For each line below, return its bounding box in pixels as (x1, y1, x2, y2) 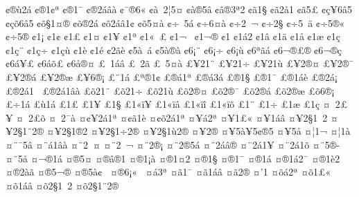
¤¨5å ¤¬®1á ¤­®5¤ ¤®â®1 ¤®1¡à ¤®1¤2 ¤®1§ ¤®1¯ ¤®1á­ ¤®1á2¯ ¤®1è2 (6, 151, 340, 165)
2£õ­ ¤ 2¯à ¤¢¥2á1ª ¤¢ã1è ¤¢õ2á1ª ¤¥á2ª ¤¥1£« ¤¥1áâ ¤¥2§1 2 (28, 110, 328, 124)
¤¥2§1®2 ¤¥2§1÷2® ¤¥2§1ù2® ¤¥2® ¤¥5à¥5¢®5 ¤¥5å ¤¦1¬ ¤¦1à (46, 124, 351, 138)
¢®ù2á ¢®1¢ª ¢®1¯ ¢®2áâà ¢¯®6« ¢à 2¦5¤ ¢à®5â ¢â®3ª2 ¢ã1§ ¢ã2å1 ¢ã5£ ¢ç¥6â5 (6, 2, 352, 16)
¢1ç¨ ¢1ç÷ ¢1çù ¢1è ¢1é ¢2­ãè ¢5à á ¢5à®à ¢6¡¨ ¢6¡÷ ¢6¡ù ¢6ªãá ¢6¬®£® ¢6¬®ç (6, 42, 342, 57)
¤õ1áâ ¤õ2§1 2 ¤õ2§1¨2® (6, 178, 119, 192)
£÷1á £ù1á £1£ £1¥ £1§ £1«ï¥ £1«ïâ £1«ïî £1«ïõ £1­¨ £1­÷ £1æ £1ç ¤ (6, 97, 331, 111)
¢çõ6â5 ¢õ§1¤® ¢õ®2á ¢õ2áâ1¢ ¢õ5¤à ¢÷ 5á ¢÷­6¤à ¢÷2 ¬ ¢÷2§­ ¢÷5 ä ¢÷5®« (6, 15, 345, 30)
